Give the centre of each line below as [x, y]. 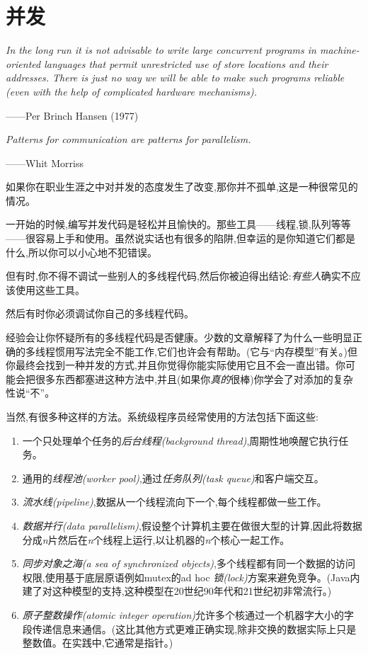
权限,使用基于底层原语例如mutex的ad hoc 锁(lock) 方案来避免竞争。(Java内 [191, 577]
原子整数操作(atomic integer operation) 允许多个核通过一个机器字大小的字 [188, 614]
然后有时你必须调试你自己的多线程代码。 [100, 313]
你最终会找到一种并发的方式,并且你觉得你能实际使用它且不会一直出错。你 [176, 365]
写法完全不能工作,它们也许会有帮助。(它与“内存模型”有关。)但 [216, 351]
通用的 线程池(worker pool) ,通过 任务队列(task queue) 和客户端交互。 [173, 478]
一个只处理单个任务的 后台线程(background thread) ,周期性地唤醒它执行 [180, 440]
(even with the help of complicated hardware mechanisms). [131, 91]
